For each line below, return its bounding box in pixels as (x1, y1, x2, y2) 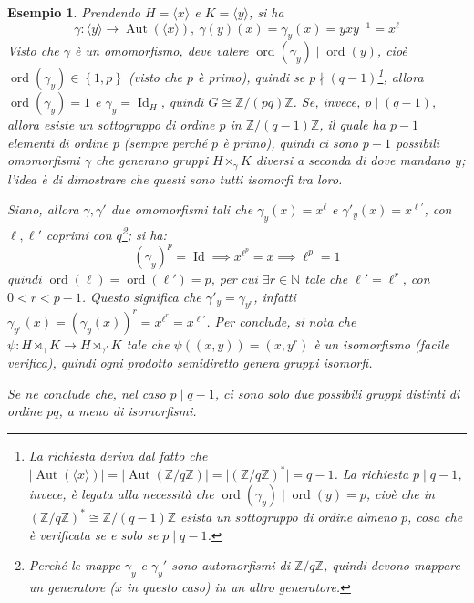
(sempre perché (123, 132, 208, 151)
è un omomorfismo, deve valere (75, 41, 249, 60)
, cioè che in (366, 483, 435, 503)
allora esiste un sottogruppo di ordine (7, 115, 215, 134)
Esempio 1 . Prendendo (7, 3, 140, 21)
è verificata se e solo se (28, 525, 159, 544)
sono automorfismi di (171, 556, 290, 575)
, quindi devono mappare (323, 556, 460, 575)
